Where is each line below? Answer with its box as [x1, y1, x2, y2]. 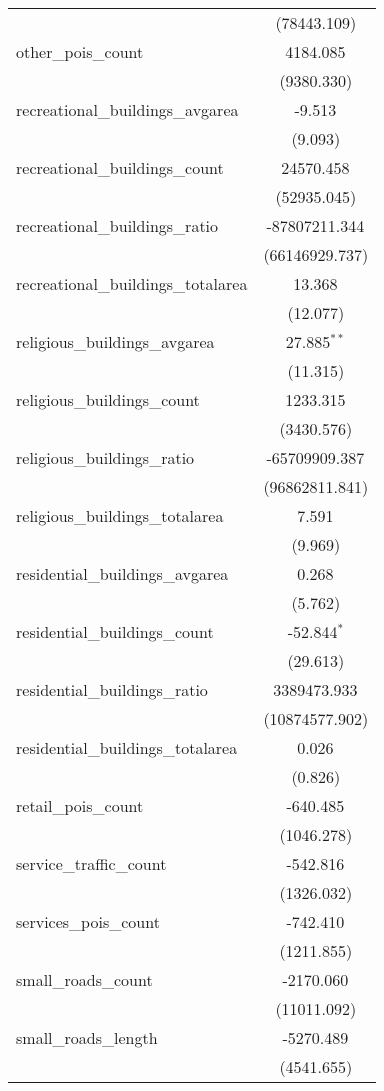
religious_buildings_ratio [16, 446, 195, 469]
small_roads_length [16, 1026, 158, 1049]
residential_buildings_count [16, 620, 214, 643]
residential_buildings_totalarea [16, 736, 238, 759]
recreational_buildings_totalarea [16, 272, 248, 295]
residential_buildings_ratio [16, 678, 208, 701]
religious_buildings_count [16, 388, 200, 411]
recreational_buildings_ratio [16, 214, 219, 237]
